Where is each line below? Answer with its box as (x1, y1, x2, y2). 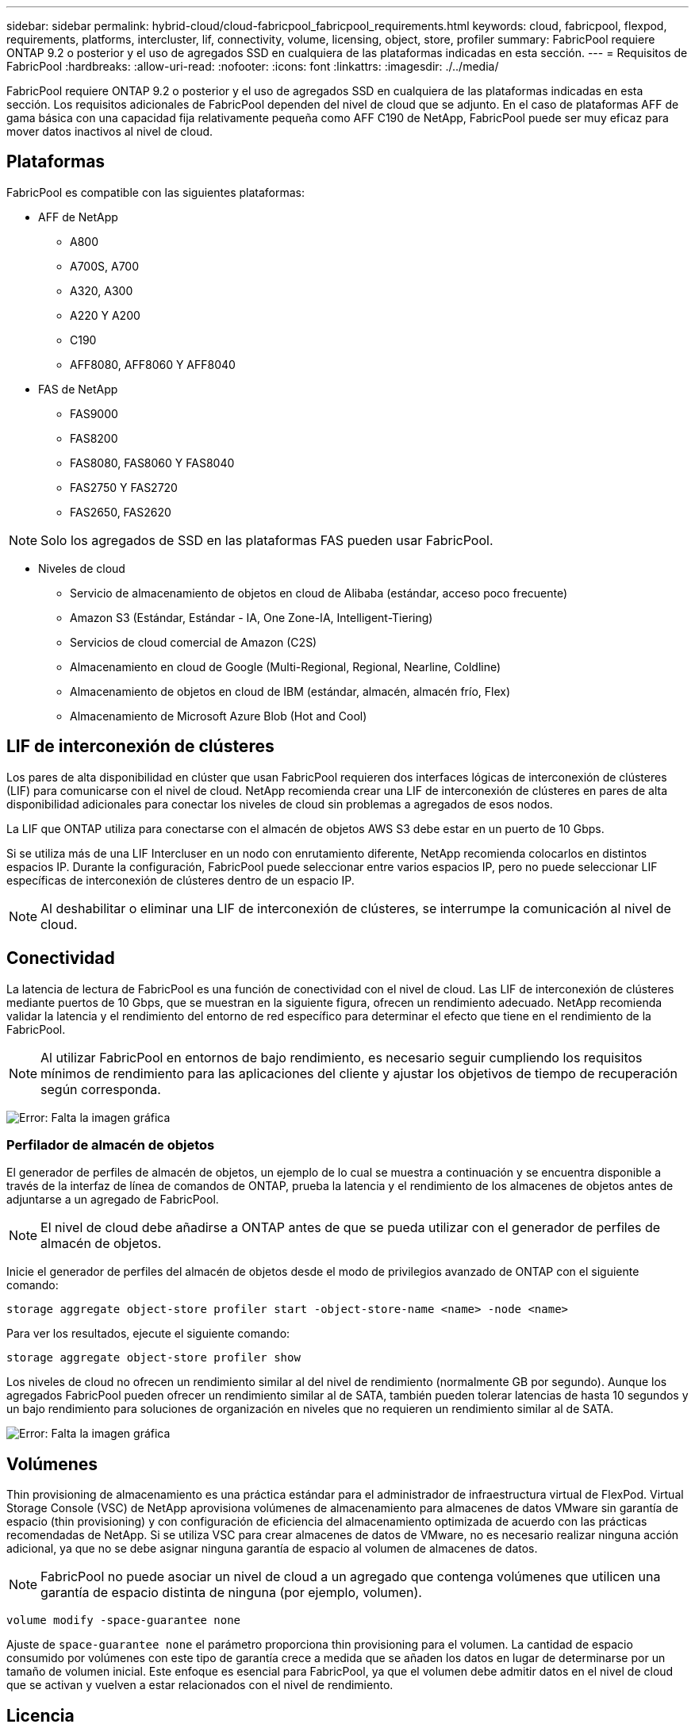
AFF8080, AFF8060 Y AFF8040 (70, 357, 236, 371)
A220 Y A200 (70, 308, 140, 322)
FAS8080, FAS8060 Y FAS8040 (70, 455, 235, 470)
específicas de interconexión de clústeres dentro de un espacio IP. (6, 873, 355, 887)
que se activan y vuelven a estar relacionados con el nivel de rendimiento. (6, 1678, 394, 1692)
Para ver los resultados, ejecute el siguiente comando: (6, 1327, 290, 1341)
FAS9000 (70, 406, 118, 420)
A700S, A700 (70, 259, 140, 273)
